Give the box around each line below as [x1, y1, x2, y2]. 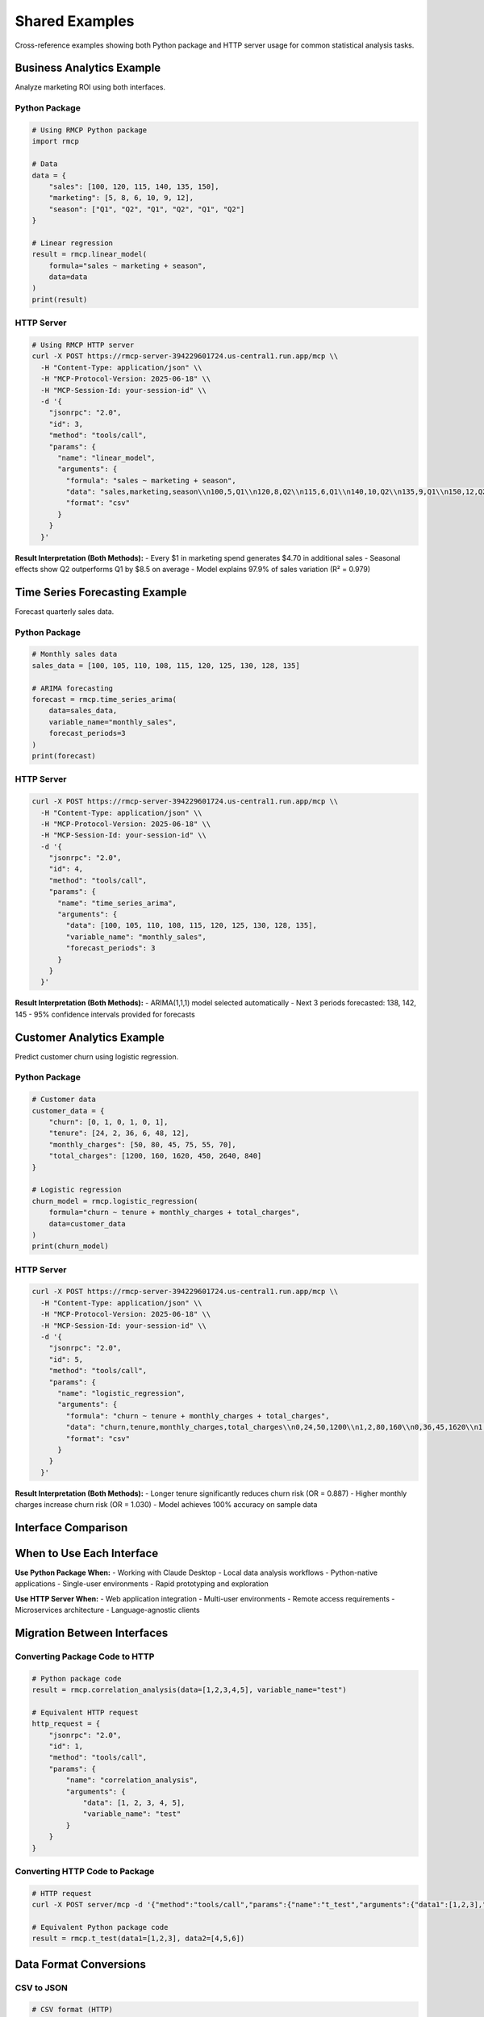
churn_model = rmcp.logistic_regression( [31, 1196, 198, 1205]
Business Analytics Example [15, 61, 161, 75]
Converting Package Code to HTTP [15, 1651, 155, 1662]
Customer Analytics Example [15, 1030, 165, 1044]
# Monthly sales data [31, 649, 118, 659]
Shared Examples [15, 12, 135, 30]
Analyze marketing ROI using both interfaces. [15, 82, 165, 92]
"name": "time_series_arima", [57, 898, 177, 908]
